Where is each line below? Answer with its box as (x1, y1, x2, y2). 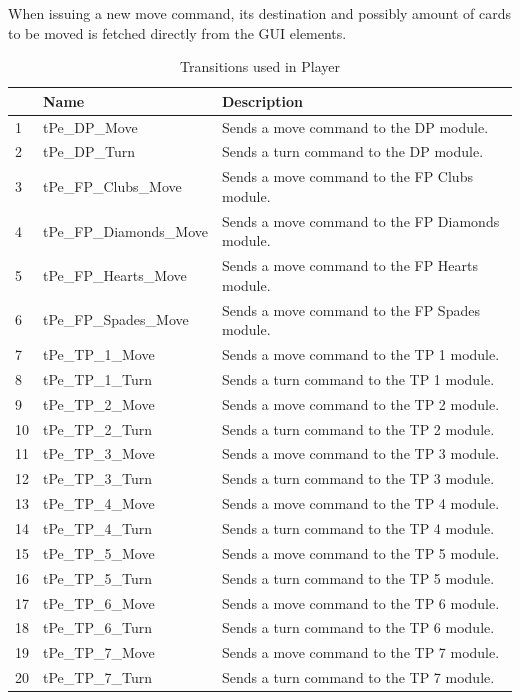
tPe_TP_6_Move (43, 592, 155, 613)
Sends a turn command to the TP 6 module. (221, 617, 495, 638)
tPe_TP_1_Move (43, 344, 155, 365)
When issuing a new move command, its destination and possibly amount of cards (8, 3, 512, 23)
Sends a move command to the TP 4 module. (221, 493, 500, 514)
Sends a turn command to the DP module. (221, 141, 484, 162)
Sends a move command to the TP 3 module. (221, 443, 500, 464)
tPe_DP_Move (43, 116, 138, 137)
